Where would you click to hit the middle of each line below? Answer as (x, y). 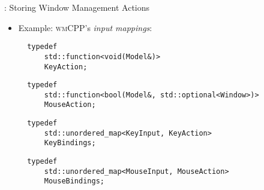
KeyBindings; (70, 143)
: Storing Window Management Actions (77, 7)
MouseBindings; (74, 181)
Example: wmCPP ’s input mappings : (85, 27)
